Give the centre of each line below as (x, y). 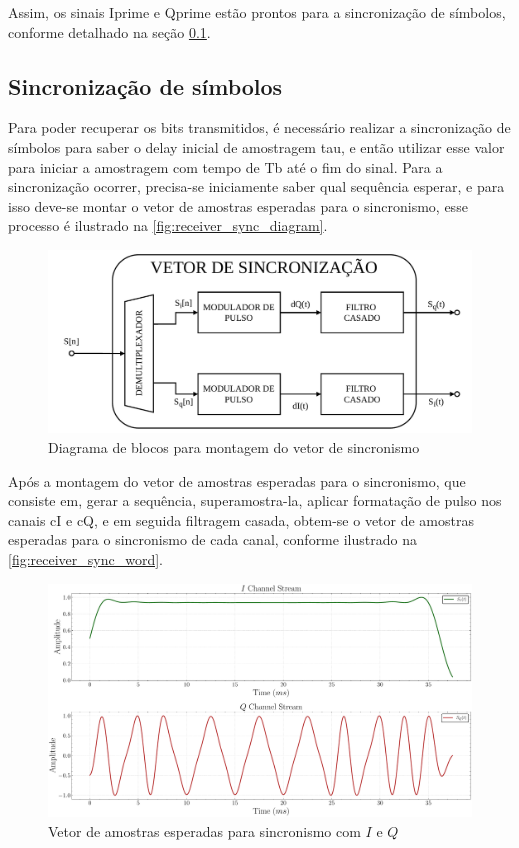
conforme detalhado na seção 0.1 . (109, 31)
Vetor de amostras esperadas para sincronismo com (204, 831)
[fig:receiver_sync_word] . (85, 558)
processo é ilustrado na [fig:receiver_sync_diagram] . (168, 225)
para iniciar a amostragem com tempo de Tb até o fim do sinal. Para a (225, 166)
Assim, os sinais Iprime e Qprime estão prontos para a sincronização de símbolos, (257, 12)
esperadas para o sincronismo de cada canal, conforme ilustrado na (212, 539)
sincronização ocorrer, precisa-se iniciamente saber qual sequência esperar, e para (256, 186)
